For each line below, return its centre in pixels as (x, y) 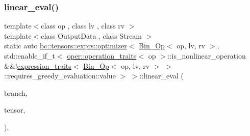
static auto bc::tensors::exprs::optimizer (66, 46)
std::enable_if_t (30, 56)
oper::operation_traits (102, 56)
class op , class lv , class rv (83, 26)
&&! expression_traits (38, 65)
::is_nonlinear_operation (207, 56)
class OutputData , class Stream (92, 35)
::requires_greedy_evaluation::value (60, 76)
